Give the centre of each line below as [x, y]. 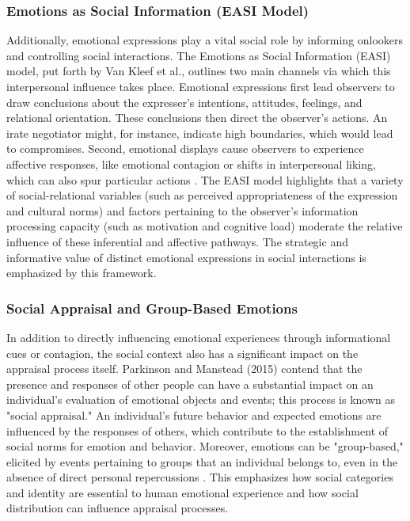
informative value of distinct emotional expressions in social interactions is [186, 257]
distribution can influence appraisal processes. [118, 508]
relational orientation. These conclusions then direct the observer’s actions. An [197, 118]
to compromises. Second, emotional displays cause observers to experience [185, 148]
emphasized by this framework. [82, 273]
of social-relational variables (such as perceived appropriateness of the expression [202, 195]
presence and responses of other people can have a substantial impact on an [190, 384]
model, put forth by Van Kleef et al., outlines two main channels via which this [199, 71]
